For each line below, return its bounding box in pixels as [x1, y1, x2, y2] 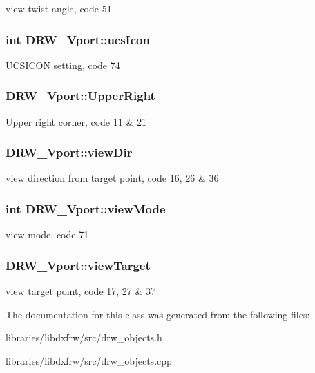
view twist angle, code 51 [6, 1, 112, 15]
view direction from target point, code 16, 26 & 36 [6, 171, 219, 185]
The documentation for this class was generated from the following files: [6, 307, 310, 321]
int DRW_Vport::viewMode [6, 200, 166, 217]
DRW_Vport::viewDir [6, 144, 133, 161]
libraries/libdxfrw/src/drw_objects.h [6, 330, 162, 345]
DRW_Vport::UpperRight [6, 87, 155, 104]
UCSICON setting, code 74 [6, 57, 120, 72]
